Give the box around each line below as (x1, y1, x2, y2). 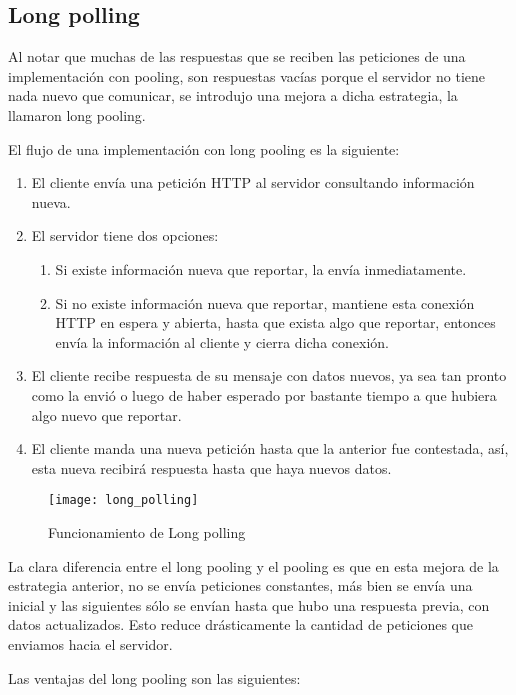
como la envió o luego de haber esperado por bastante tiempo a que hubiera (31, 384, 497, 405)
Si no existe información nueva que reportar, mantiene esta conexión (55, 292, 475, 313)
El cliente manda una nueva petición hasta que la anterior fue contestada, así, (31, 438, 509, 459)
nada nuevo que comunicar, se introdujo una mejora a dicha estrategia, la (8, 85, 458, 106)
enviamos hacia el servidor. (8, 633, 173, 654)
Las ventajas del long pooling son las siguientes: (8, 667, 301, 688)
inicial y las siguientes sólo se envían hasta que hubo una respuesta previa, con (8, 594, 490, 615)
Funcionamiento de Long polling (48, 521, 246, 542)
